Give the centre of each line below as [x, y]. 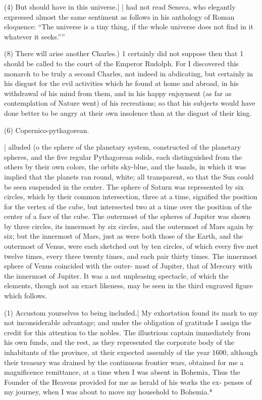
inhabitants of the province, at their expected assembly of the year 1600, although [131, 352]
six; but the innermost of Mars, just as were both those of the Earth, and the [124, 236]
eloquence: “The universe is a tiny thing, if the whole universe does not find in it [129, 27]
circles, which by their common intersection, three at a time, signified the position [131, 196]
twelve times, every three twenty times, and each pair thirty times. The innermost [131, 256]
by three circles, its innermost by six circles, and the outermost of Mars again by [129, 226]
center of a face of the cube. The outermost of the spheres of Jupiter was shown [127, 216]
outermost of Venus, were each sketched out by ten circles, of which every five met [131, 246]
